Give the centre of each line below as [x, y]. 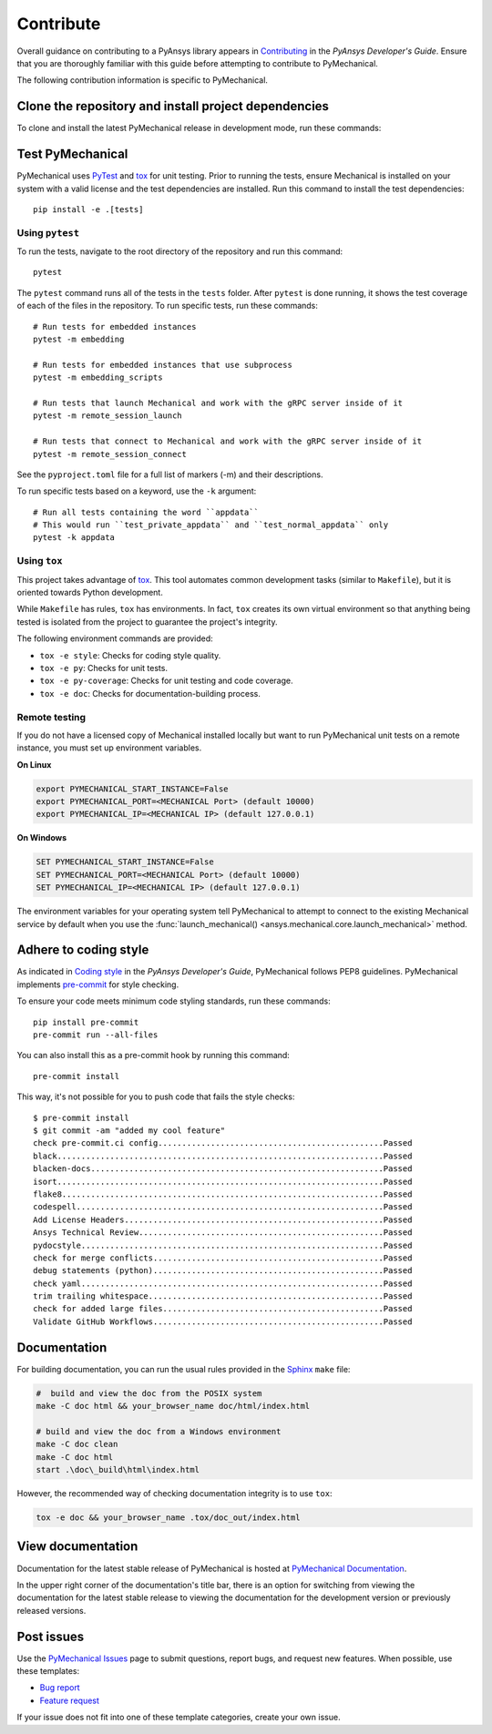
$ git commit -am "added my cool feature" [129, 1130]
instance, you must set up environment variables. [109, 748]
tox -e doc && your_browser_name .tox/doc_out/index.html [168, 1518]
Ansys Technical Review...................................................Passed [223, 1233]
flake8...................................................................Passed [223, 1194]
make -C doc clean [77, 1444]
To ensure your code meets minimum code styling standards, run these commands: [174, 1001]
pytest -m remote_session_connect [110, 454]
